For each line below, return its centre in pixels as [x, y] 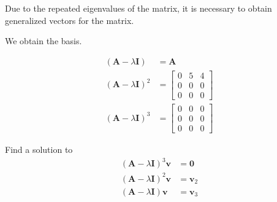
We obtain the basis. [44, 41]
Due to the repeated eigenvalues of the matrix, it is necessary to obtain [138, 8]
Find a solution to [39, 150]
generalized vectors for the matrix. [70, 20]
